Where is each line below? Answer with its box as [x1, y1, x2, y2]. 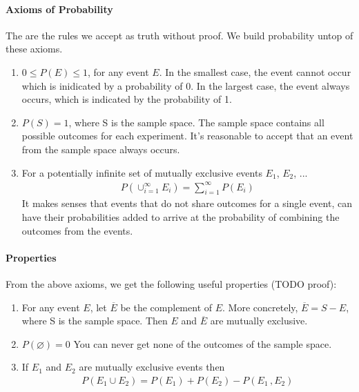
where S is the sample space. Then [21, 313, 168, 328]
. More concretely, [222, 300, 298, 314]
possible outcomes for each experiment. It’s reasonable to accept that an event [21, 128, 353, 143]
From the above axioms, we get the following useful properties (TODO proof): [6, 277, 337, 291]
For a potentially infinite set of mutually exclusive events [21, 165, 262, 179]
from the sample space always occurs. [21, 141, 180, 156]
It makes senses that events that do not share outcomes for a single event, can [21, 196, 352, 210]
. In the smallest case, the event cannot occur [159, 64, 351, 79]
